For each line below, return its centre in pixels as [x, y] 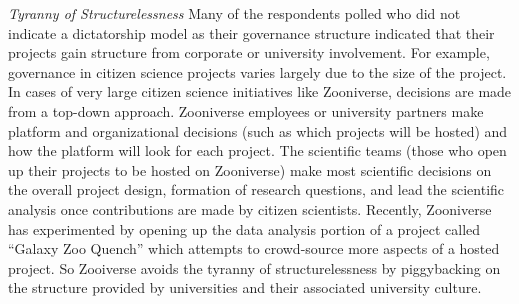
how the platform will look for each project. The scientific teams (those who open [257, 150]
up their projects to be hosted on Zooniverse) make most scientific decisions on [250, 169]
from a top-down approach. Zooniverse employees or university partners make [246, 110]
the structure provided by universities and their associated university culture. [245, 287]
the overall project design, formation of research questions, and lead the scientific [256, 189]
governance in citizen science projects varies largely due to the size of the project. [257, 71]
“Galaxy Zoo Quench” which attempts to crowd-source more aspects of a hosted [254, 248]
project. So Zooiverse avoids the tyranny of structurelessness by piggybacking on [254, 267]
